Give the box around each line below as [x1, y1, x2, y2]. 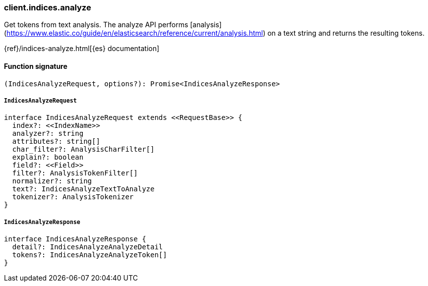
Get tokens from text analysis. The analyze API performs [4, 20, 188, 29]
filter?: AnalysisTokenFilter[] [12, 169, 138, 177]
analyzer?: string [12, 129, 84, 138]
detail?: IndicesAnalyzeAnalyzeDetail [12, 243, 163, 251]
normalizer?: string [12, 177, 92, 185]
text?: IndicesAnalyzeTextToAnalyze [12, 185, 155, 193]
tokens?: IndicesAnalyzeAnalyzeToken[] [12, 251, 167, 259]
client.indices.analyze [4, 2, 91, 12]
